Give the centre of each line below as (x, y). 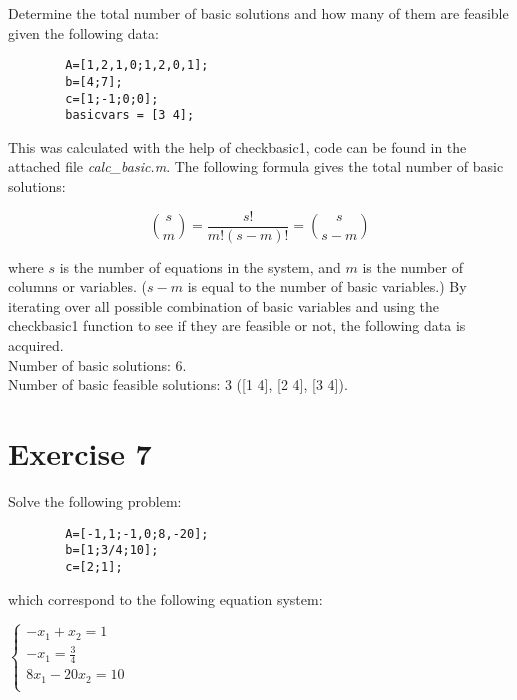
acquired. (36, 345)
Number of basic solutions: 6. (97, 364)
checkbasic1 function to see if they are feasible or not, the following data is (237, 325)
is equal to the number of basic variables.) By (327, 286)
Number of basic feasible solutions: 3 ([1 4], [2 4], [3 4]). (178, 384)
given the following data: (83, 32)
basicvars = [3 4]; (130, 115)
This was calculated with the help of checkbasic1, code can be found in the (237, 146)
